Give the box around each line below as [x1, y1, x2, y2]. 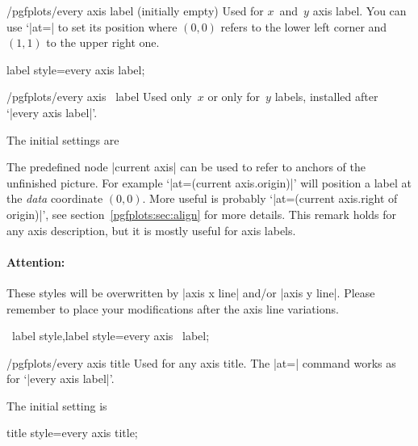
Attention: [6, 253, 65, 270]
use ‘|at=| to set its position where [6, 18, 178, 35]
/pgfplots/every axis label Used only [6, 88, 192, 105]
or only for [207, 88, 261, 105]
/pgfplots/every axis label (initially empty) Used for [6, 2, 264, 19]
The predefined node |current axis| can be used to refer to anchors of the [6, 158, 366, 175]
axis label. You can [312, 2, 407, 19]
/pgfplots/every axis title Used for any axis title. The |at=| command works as [6, 354, 396, 371]
